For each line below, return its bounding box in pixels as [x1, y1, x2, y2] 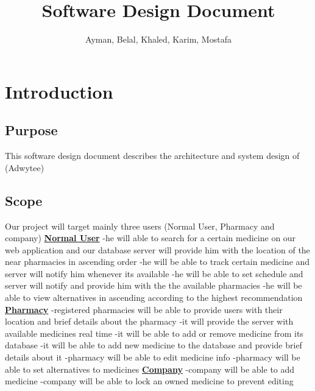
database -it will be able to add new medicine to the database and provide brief [5, 339, 302, 351]
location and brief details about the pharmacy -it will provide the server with [5, 315, 294, 328]
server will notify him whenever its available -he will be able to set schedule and [5, 267, 303, 280]
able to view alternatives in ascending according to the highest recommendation [5, 291, 303, 304]
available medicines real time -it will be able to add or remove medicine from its [5, 326, 303, 339]
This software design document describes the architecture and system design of [5, 149, 300, 162]
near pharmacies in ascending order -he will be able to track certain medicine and [5, 255, 310, 268]
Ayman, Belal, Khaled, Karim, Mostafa [85, 33, 232, 46]
